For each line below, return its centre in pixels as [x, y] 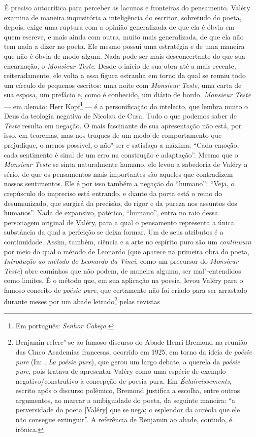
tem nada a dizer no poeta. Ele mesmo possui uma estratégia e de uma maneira [124, 46]
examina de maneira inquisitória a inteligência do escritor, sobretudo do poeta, [123, 17]
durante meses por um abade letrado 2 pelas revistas [82, 301]
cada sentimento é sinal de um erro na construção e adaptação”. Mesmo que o [121, 154]
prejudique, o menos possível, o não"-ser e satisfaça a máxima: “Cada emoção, [122, 144]
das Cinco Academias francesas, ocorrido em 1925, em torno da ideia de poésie [134, 351]
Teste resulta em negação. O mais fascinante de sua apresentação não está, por [123, 125]
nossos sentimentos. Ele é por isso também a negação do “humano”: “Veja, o [119, 183]
